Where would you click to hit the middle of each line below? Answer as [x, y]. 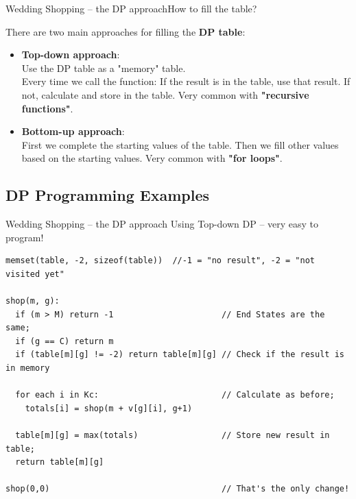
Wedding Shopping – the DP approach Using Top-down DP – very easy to [162, 224]
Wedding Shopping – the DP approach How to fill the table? [131, 8]
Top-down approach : [71, 54]
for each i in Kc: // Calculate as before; [175, 395]
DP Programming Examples [108, 195]
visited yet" [35, 274]
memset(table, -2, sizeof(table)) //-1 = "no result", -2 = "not [161, 261]
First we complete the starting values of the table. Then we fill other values [180, 144]
